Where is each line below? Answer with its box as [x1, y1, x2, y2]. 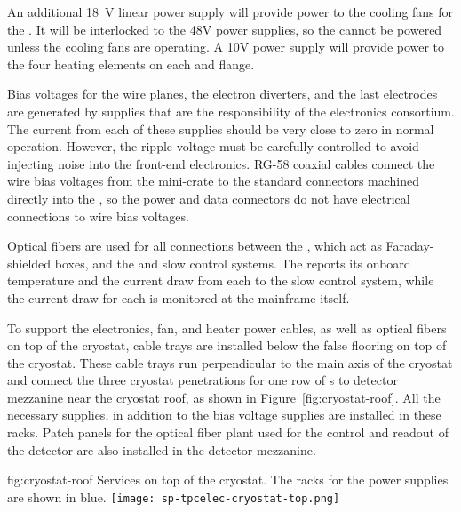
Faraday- [385, 236, 434, 255]
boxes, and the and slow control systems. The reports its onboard [54, 253, 411, 272]
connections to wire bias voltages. [7, 206, 189, 225]
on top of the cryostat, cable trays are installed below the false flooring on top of [7, 336, 447, 355]
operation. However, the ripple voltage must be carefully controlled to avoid [7, 137, 419, 156]
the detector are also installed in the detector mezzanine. [7, 440, 316, 459]
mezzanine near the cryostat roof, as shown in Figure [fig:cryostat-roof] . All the [7, 388, 441, 406]
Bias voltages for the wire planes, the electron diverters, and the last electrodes [7, 84, 438, 103]
